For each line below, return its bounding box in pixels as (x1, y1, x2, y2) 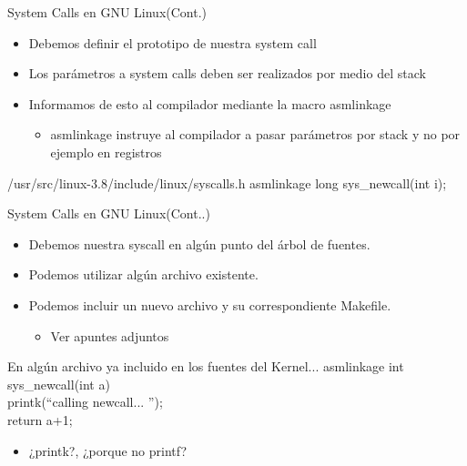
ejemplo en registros (50, 142, 162, 161)
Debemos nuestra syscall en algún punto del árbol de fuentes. (28, 234, 371, 253)
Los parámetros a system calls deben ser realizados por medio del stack (28, 64, 426, 83)
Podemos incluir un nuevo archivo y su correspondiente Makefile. (28, 295, 391, 314)
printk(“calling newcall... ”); (7, 392, 163, 411)
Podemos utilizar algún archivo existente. (28, 265, 259, 284)
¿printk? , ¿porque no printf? (28, 441, 188, 460)
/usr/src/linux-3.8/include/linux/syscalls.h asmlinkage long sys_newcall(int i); (7, 173, 447, 192)
